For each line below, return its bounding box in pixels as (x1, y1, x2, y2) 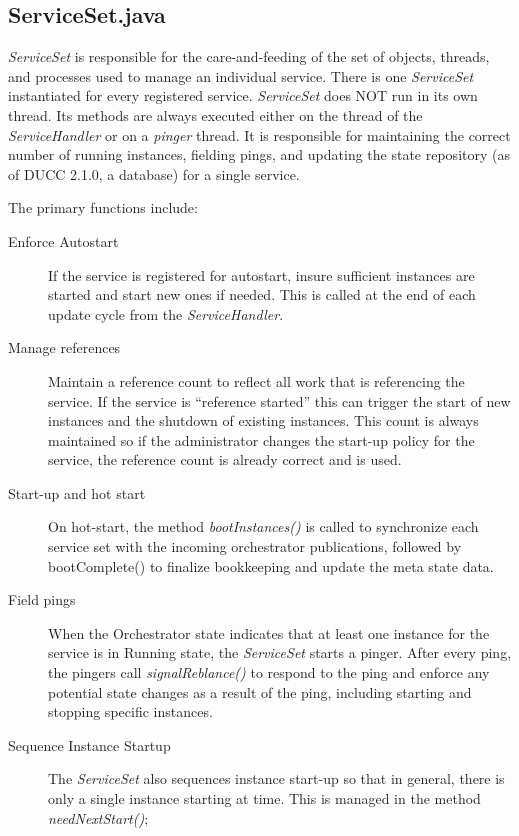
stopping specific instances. (48, 701, 213, 722)
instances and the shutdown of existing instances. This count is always (48, 410, 479, 431)
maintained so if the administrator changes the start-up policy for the (48, 429, 475, 450)
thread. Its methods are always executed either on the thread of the (8, 104, 423, 125)
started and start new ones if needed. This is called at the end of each (48, 284, 476, 305)
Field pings (8, 589, 76, 610)
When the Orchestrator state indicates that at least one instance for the (48, 622, 490, 643)
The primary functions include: (8, 197, 198, 218)
